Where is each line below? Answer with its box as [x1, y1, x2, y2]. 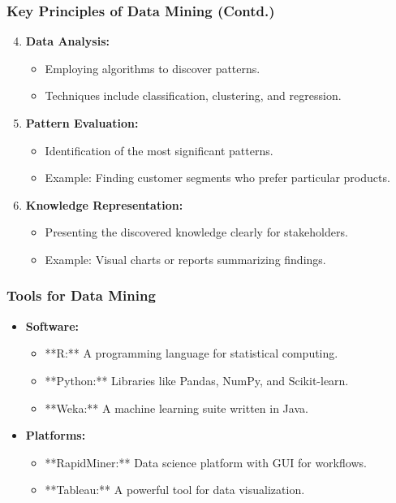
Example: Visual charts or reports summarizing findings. [45, 250, 326, 267]
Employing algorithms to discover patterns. [45, 59, 260, 76]
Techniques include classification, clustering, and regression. [45, 87, 342, 104]
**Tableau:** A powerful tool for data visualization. [45, 481, 305, 498]
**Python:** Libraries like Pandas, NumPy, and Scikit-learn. [45, 371, 349, 388]
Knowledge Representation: [25, 196, 183, 213]
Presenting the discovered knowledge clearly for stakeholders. [45, 223, 348, 241]
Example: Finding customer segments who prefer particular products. [45, 169, 390, 186]
